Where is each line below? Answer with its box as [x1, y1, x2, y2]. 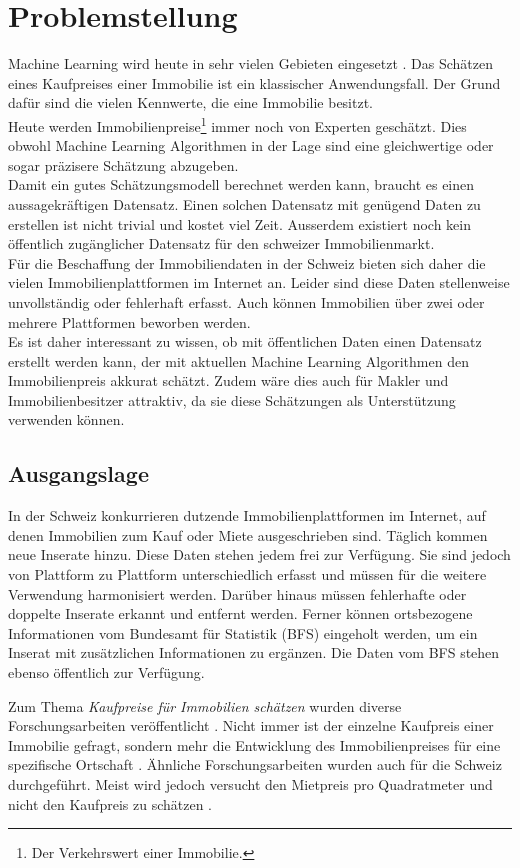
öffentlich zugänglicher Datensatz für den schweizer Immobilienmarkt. [8, 233, 435, 254]
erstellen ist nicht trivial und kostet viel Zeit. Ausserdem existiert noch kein [8, 213, 471, 234]
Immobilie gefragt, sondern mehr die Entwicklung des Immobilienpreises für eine [8, 734, 501, 755]
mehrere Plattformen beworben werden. [8, 311, 251, 332]
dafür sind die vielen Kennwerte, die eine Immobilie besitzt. [8, 92, 374, 113]
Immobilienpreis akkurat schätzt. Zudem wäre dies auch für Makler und [8, 370, 449, 391]
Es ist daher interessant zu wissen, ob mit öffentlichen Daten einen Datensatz [8, 331, 482, 352]
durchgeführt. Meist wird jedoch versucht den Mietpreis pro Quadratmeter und [8, 773, 493, 794]
